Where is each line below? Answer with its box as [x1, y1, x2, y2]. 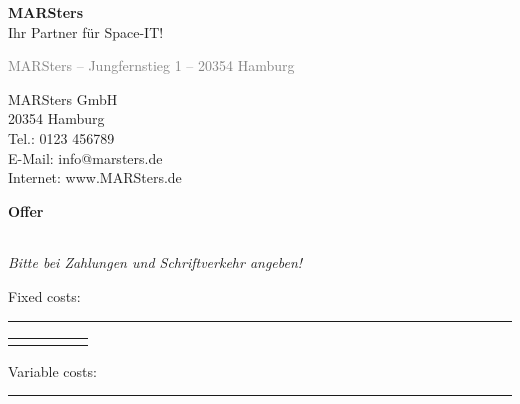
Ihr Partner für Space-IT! [8, 21, 164, 42]
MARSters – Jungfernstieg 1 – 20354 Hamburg [8, 55, 295, 76]
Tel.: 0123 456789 [8, 127, 115, 148]
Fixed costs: [8, 285, 81, 306]
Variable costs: [8, 360, 97, 381]
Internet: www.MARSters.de [8, 167, 182, 188]
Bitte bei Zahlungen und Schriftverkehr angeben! [8, 252, 303, 273]
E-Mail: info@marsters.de [8, 147, 163, 168]
